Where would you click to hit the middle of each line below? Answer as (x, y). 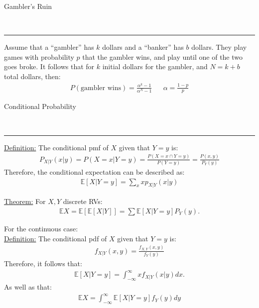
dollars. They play (219, 47)
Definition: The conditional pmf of (56, 147)
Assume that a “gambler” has (49, 47)
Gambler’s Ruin (28, 6)
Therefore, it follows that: (43, 263)
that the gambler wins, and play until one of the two (163, 56)
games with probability (39, 56)
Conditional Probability (40, 106)
